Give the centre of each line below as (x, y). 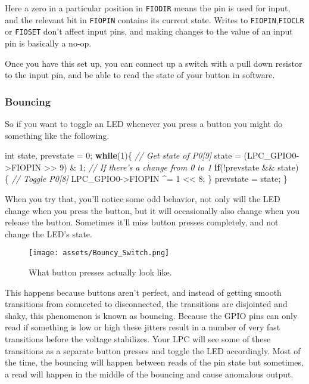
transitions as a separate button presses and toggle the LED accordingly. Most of (153, 350)
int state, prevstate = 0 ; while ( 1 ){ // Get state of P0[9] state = (123, 155)
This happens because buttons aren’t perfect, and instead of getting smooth (143, 292)
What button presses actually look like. (100, 272)
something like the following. (57, 135)
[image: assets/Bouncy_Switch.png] (99, 253)
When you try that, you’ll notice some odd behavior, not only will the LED (143, 198)
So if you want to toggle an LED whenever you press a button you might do (144, 123)
